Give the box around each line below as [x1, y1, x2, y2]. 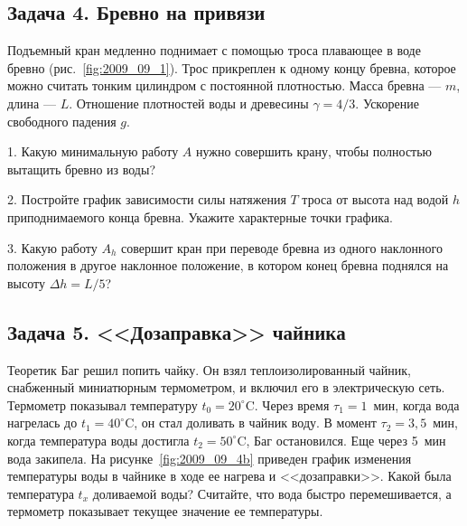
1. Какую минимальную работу [7, 142, 179, 161]
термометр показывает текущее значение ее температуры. [7, 502, 323, 521]
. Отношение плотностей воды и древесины [69, 93, 309, 112]
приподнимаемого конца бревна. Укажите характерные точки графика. [7, 207, 393, 226]
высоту [7, 273, 45, 292]
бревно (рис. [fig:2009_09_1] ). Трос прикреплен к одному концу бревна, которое [7, 58, 456, 77]
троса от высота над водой [302, 190, 449, 209]
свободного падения [7, 111, 117, 130]
